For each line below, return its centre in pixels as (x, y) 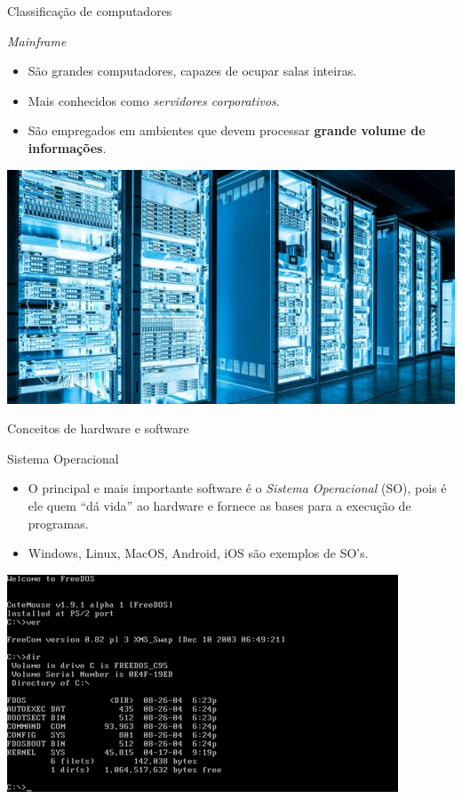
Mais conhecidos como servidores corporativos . (154, 100)
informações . (67, 147)
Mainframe (37, 40)
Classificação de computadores (90, 11)
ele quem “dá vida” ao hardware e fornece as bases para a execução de (219, 505)
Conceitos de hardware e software (98, 428)
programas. (58, 523)
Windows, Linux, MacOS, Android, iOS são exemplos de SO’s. (198, 553)
